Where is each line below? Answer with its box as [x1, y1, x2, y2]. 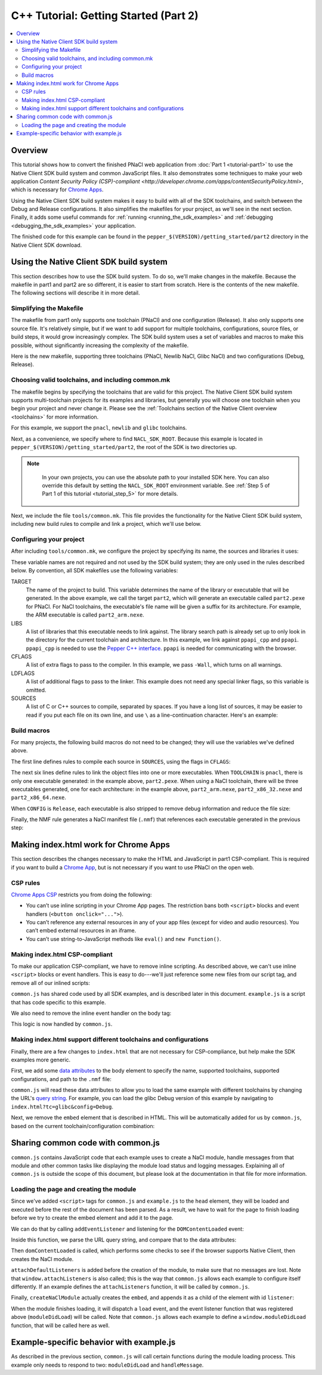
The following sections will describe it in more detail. [11, 289, 140, 296]
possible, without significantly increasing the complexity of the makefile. [11, 342, 189, 349]
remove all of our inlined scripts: [11, 979, 91, 986]
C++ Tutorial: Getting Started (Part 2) [11, 9, 199, 22]
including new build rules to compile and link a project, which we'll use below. [11, 521, 202, 528]
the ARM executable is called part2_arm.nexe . [26, 611, 144, 618]
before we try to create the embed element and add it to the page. [11, 1214, 174, 1222]
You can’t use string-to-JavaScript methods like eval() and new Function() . [26, 935, 222, 942]
